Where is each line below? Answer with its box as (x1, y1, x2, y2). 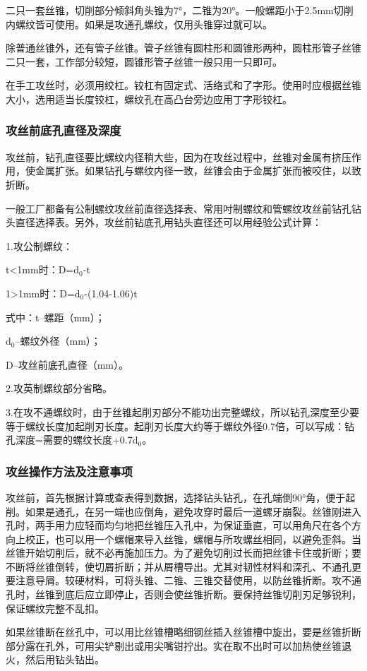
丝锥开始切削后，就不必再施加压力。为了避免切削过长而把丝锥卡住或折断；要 (6, 545, 361, 560)
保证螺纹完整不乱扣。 (6, 600, 104, 615)
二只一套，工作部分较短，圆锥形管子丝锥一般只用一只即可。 (6, 54, 282, 69)
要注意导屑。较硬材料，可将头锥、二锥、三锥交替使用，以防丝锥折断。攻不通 (6, 573, 361, 588)
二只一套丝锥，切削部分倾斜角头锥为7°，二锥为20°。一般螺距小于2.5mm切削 (6, 3, 354, 17)
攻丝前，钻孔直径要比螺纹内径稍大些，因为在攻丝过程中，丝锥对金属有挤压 (6, 149, 351, 164)
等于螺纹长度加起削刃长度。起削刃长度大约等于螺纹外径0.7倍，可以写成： (6, 418, 344, 433)
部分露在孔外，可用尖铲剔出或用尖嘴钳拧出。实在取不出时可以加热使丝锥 (6, 638, 342, 653)
